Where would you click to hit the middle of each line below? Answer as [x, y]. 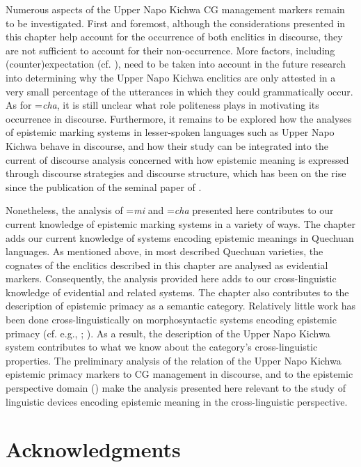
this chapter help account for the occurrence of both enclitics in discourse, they [174, 37]
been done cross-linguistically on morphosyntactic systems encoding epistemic [171, 320]
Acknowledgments [93, 449]
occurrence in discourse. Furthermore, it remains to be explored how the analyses [179, 118]
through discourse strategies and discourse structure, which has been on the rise [176, 173]
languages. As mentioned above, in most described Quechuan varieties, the [165, 251]
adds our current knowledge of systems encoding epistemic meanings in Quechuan [180, 237]
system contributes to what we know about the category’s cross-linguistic [162, 347]
